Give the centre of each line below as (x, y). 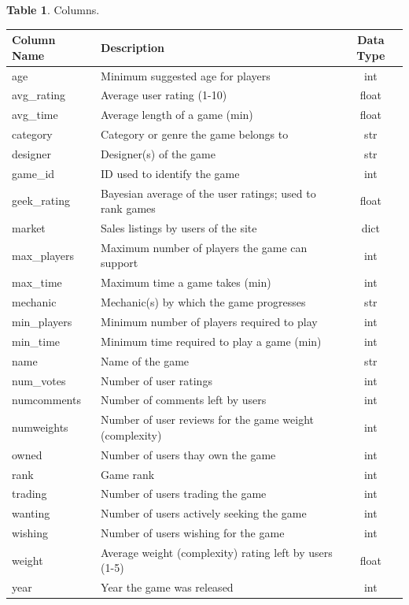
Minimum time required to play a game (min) (211, 341)
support (120, 263)
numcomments (46, 400)
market (29, 228)
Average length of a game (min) (177, 115)
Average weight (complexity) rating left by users (217, 552)
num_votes (39, 380)
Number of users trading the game (184, 494)
